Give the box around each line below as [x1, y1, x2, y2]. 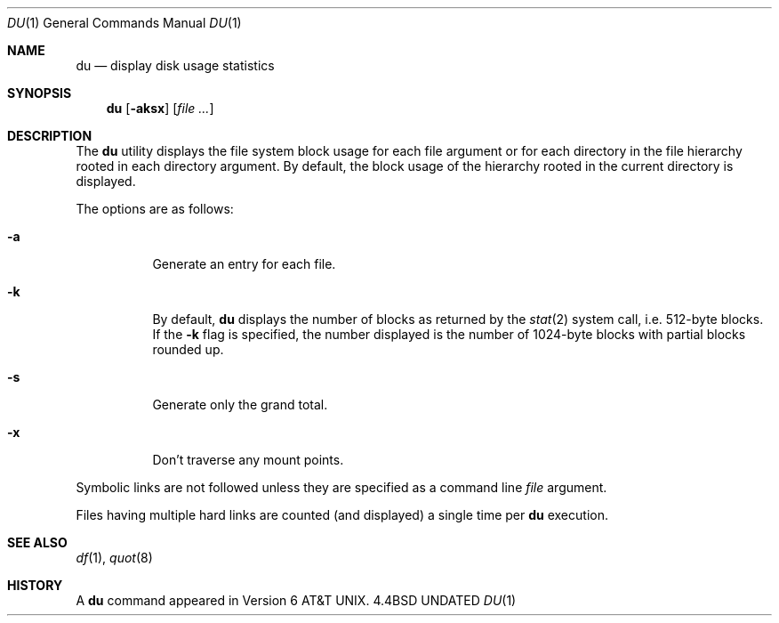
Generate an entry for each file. [152, 256, 336, 271]
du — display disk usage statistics [76, 58, 275, 73]
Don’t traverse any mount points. [152, 452, 344, 467]
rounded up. [152, 342, 224, 357]
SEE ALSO [7, 535, 68, 550]
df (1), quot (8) [76, 550, 153, 565]
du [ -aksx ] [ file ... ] [106, 101, 214, 116]
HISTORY [7, 578, 63, 593]
